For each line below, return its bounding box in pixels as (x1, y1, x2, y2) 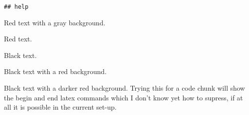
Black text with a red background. (4, 66, 107, 77)
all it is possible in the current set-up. (4, 102, 117, 112)
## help (4, 3, 29, 10)
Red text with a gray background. (4, 17, 105, 27)
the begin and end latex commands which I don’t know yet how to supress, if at (4, 92, 243, 102)
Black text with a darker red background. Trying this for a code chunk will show (4, 83, 245, 93)
